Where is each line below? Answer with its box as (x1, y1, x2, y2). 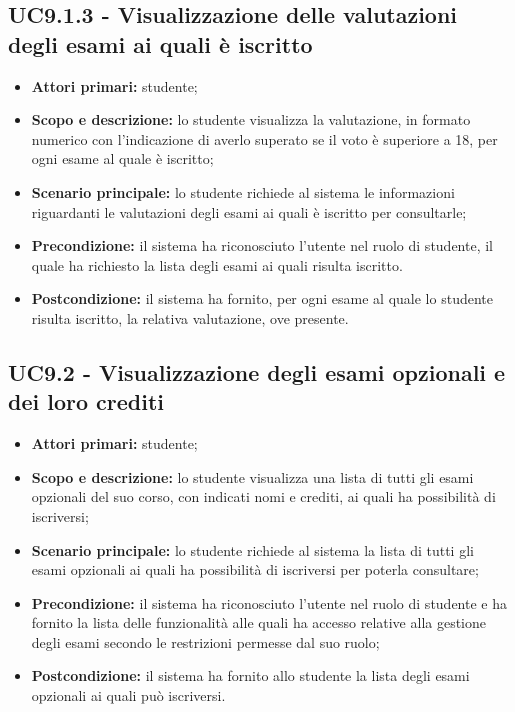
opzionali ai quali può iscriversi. (31, 685, 226, 706)
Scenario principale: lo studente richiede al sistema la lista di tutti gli (31, 539, 474, 560)
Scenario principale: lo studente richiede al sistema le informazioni (31, 181, 455, 202)
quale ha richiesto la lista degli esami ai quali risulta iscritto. (31, 254, 403, 275)
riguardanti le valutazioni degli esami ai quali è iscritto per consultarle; (31, 201, 467, 222)
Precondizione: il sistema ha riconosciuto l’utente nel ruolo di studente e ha (31, 592, 507, 613)
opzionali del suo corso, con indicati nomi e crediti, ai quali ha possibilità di (31, 486, 496, 507)
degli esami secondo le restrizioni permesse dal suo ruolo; (31, 631, 380, 652)
